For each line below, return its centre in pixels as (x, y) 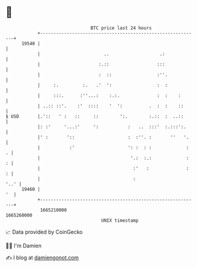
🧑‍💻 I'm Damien (24, 246)
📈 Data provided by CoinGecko (44, 232)
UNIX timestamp (120, 220)
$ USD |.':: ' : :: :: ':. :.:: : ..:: (95, 116)
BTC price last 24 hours (121, 28)
